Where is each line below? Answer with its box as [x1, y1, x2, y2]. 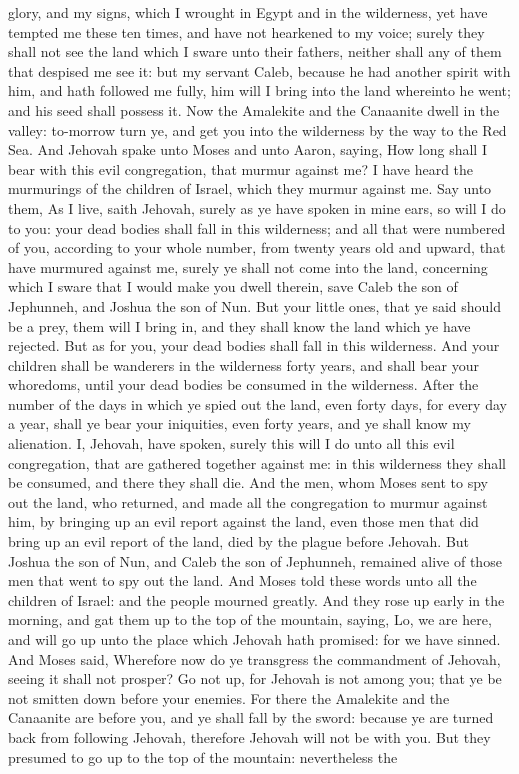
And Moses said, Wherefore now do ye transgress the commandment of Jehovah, [8, 648, 501, 669]
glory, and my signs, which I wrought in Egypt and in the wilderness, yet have [8, 2, 488, 22]
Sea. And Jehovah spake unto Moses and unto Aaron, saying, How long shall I [8, 139, 487, 160]
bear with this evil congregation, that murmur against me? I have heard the [8, 158, 474, 179]
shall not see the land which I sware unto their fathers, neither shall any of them [8, 41, 502, 62]
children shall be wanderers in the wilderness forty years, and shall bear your [8, 354, 479, 375]
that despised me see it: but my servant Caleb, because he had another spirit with [8, 60, 511, 81]
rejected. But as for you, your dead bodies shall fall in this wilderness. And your [8, 335, 500, 356]
